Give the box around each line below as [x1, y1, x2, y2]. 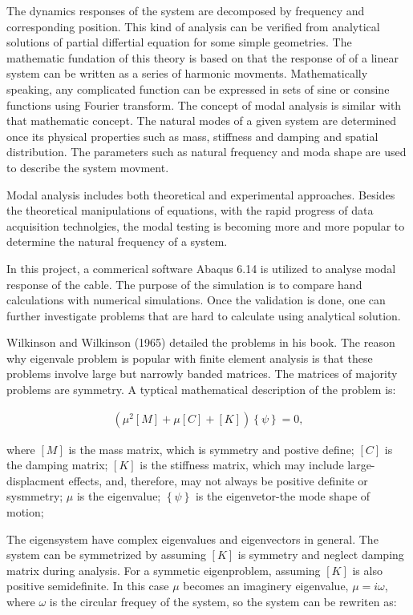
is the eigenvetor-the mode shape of [195, 488, 370, 504]
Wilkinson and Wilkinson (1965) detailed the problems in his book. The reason [6, 334, 395, 351]
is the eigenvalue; [76, 488, 161, 504]
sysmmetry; [6, 488, 63, 504]
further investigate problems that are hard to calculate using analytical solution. [6, 307, 401, 324]
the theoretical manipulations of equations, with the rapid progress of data [6, 202, 374, 219]
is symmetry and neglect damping [237, 546, 404, 563]
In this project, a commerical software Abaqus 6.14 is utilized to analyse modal [6, 259, 396, 276]
